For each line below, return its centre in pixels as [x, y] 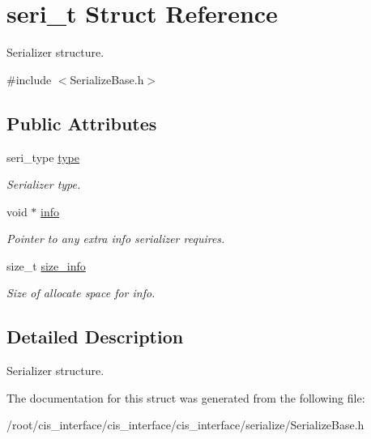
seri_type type [43, 157]
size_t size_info [46, 265]
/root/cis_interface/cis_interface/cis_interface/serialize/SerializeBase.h [185, 425]
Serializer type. [44, 184]
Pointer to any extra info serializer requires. [116, 239]
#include [29, 79]
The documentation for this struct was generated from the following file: [186, 397]
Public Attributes [82, 123]
